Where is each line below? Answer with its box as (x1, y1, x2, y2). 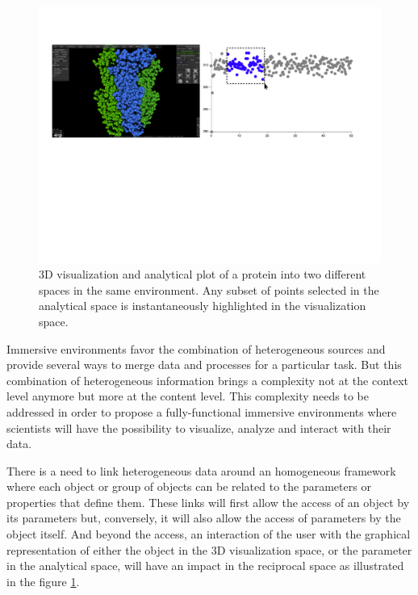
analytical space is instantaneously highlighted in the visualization (39, 297, 366, 314)
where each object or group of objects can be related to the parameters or (6, 478, 371, 495)
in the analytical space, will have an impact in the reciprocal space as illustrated (6, 557, 404, 574)
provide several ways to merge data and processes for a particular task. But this (6, 356, 402, 373)
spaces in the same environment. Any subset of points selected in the (39, 281, 379, 298)
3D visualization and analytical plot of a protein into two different (39, 266, 366, 283)
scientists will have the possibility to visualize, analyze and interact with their (6, 419, 391, 436)
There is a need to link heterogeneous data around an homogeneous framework (6, 462, 396, 479)
